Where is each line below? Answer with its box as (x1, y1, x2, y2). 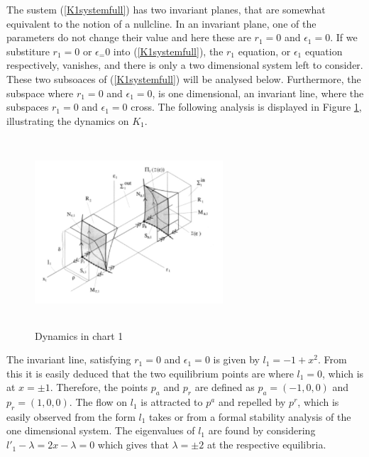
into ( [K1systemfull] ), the (113, 43, 224, 58)
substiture (6, 43, 50, 58)
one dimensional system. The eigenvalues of (6, 423, 195, 438)
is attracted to (141, 395, 203, 409)
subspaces (6, 99, 49, 114)
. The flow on (69, 395, 128, 409)
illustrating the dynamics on (6, 113, 129, 128)
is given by (213, 352, 260, 367)
